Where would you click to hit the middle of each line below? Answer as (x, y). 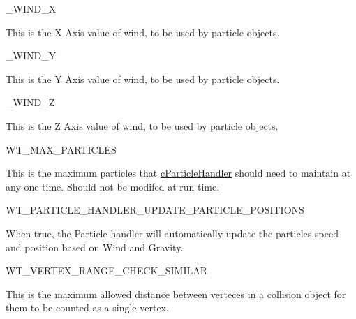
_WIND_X (31, 8)
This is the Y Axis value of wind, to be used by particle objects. (143, 79)
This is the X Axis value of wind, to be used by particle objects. (143, 32)
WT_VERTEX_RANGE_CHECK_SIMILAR (107, 270)
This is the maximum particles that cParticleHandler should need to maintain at (178, 173)
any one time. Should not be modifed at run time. (113, 186)
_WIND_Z (30, 102)
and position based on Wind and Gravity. (95, 247)
